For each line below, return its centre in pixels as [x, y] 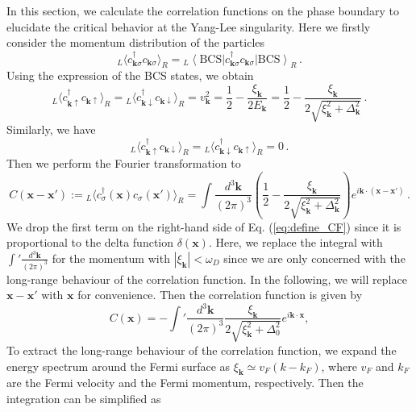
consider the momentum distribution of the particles [136, 42]
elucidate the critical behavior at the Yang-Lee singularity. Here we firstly [189, 26]
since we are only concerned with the [314, 258]
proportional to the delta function [90, 242]
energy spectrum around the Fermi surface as [119, 366]
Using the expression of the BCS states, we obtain [130, 75]
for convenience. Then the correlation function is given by [220, 295]
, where [339, 366]
